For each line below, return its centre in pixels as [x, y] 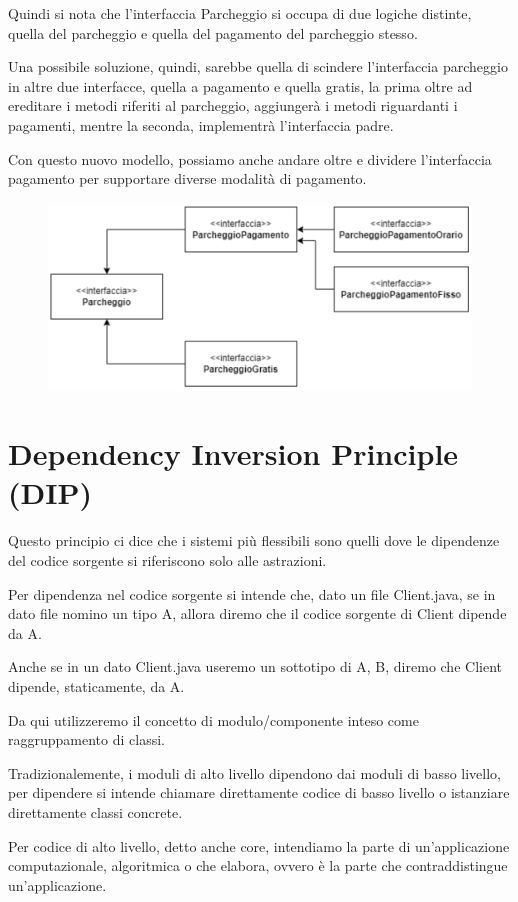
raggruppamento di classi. [86, 739]
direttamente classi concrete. [95, 811]
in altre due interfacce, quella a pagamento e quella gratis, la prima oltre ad [240, 85]
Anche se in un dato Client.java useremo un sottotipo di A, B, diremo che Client [255, 666]
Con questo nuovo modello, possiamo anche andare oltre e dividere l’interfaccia [250, 158]
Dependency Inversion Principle [233, 453]
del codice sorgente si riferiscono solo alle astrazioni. [167, 560]
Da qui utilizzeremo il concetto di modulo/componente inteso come [213, 719]
